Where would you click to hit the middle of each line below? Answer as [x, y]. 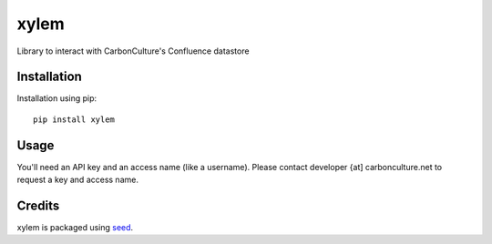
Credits [38, 205]
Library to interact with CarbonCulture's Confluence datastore [133, 51]
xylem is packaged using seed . [75, 228]
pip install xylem [74, 119]
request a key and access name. [77, 180]
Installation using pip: [57, 98]
